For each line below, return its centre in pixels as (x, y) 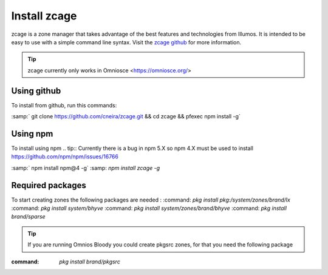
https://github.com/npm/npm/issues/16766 (65, 157)
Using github (36, 91)
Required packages (49, 185)
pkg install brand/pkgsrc (90, 262)
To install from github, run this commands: (64, 105)
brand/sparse (28, 217)
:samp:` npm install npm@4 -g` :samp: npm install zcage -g (86, 168)
